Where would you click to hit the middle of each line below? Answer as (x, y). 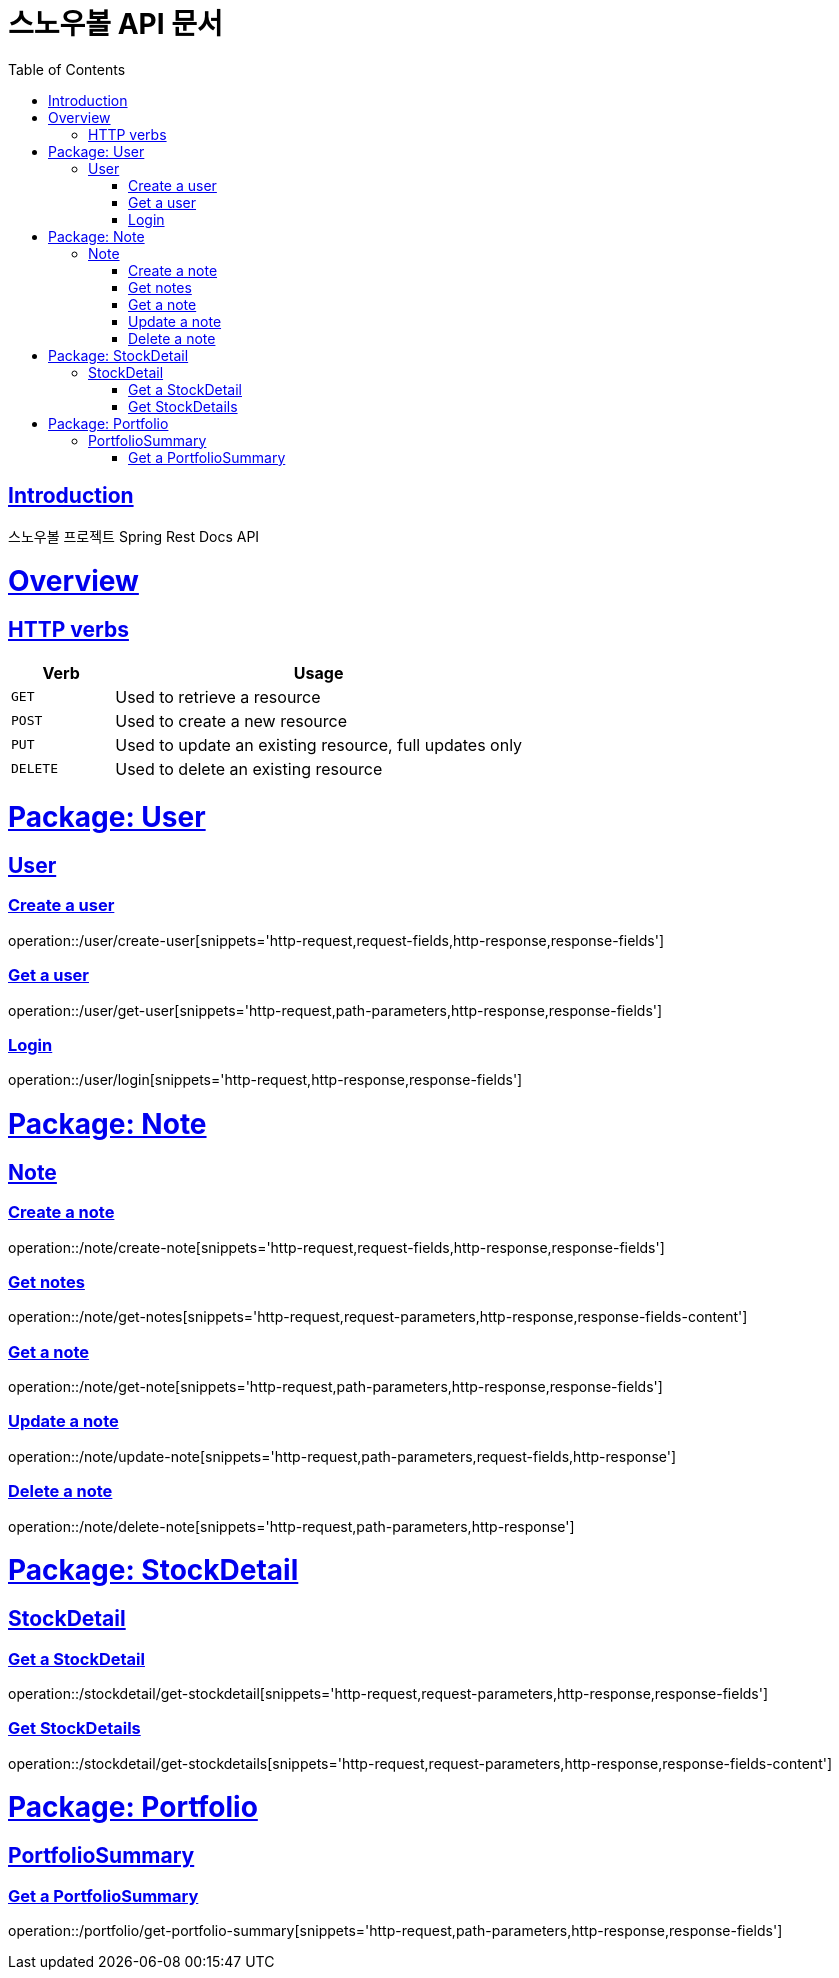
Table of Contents (67, 69)
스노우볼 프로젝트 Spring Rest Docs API (134, 536)
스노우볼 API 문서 (115, 24)
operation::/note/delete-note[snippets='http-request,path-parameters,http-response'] (291, 1526)
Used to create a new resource (231, 720)
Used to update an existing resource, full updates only (319, 744)
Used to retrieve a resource (218, 696)
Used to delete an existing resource (249, 768)
